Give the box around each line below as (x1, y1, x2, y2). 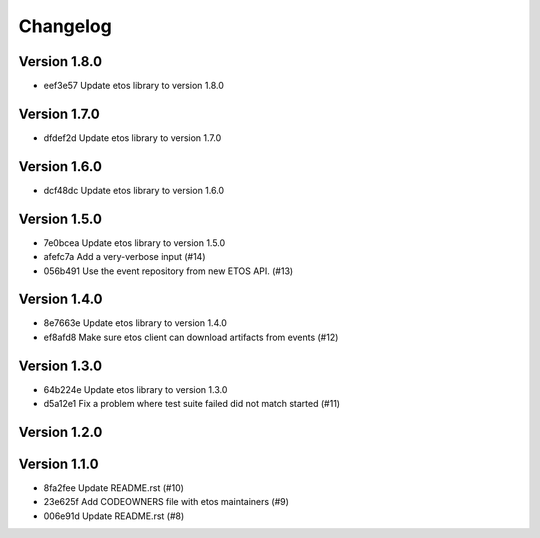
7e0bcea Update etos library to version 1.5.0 (43, 236, 226, 249)
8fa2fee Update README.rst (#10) (43, 482, 185, 494)
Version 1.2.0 (18, 423, 103, 440)
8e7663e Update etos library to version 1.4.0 (43, 317, 227, 329)
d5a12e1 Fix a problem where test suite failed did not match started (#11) (43, 398, 340, 410)
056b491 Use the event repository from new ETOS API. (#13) (43, 265, 294, 277)
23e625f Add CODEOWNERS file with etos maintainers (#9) (43, 496, 290, 508)
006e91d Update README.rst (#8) (43, 510, 185, 522)
